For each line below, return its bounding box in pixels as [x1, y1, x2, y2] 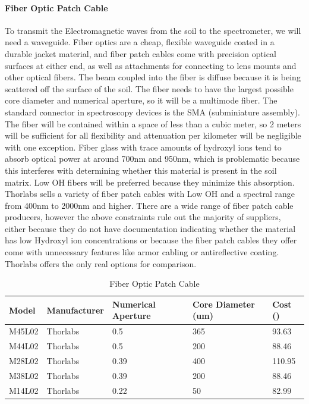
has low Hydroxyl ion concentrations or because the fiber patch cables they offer [5, 234, 297, 246]
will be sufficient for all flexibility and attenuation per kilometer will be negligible [5, 129, 301, 142]
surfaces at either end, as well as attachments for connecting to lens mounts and [5, 59, 297, 71]
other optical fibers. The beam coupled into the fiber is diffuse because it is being [5, 71, 301, 83]
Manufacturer [46, 303, 104, 316]
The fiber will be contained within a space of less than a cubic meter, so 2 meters [5, 117, 301, 130]
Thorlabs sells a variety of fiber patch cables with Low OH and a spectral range [5, 187, 295, 200]
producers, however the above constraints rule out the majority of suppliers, [5, 211, 281, 223]
